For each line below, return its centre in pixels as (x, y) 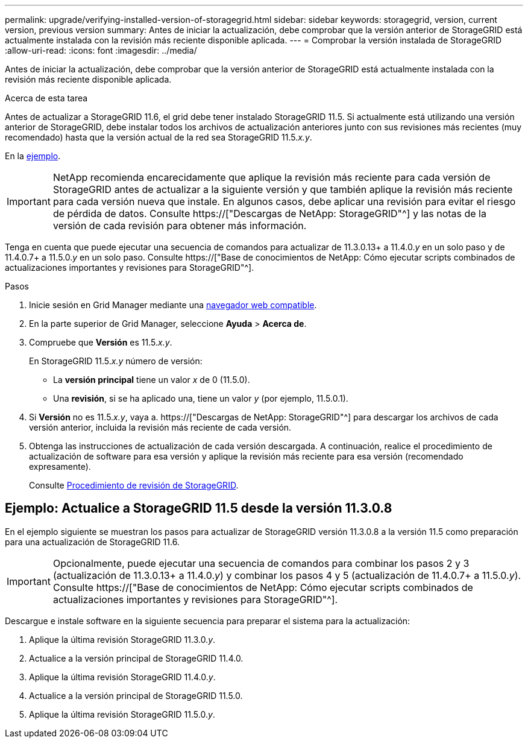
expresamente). (60, 466)
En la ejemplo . (33, 156)
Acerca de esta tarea (46, 98)
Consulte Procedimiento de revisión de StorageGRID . (134, 485)
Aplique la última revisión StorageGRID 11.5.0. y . (122, 714)
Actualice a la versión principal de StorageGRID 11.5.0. (136, 695)
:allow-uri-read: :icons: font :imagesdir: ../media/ (101, 50)
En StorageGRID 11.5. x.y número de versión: (116, 361)
